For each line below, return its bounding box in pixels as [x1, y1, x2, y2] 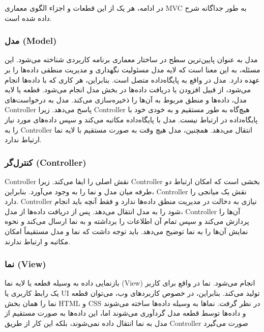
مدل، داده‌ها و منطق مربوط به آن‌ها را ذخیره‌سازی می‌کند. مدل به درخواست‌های [5, 94, 247, 105]
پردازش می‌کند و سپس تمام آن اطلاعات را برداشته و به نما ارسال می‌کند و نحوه [5, 216, 249, 226]
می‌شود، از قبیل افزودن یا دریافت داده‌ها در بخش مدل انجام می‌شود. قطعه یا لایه [5, 84, 251, 95]
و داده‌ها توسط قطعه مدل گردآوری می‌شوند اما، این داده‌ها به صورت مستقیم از [5, 308, 246, 318]
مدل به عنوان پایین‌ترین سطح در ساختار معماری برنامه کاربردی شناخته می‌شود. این [5, 54, 258, 65]
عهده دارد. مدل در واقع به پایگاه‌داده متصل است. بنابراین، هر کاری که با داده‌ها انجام [5, 74, 260, 85]
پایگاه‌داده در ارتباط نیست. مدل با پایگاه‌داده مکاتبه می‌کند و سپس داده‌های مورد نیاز [5, 114, 258, 124]
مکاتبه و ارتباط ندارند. [5, 236, 70, 246]
